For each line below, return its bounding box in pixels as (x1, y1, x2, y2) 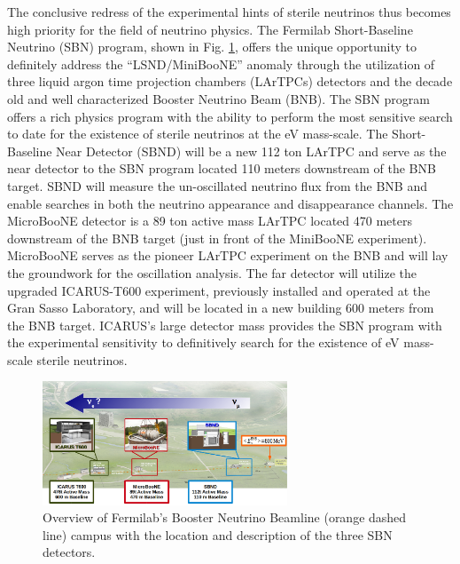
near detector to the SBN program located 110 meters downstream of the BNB (7, 159, 436, 178)
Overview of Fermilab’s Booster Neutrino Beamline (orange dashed (43, 508, 407, 527)
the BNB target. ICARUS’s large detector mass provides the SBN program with (7, 315, 442, 334)
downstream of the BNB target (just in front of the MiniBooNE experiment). (7, 228, 427, 247)
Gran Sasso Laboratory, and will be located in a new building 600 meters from (7, 298, 434, 317)
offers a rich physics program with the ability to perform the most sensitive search (7, 107, 453, 125)
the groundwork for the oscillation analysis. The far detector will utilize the (7, 263, 417, 282)
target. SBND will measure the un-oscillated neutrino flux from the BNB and (7, 176, 427, 195)
